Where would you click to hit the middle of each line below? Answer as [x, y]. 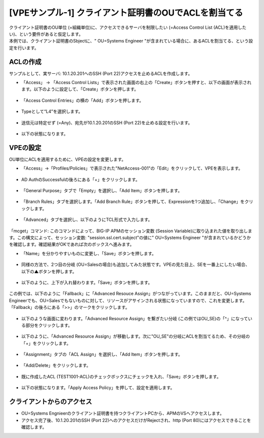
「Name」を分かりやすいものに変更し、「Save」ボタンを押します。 [89, 253]
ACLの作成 [25, 62]
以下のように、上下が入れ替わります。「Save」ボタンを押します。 [87, 282]
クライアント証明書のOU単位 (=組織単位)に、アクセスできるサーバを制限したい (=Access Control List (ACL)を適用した [128, 27]
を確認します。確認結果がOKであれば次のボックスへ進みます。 [72, 244]
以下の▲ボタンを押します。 [49, 271]
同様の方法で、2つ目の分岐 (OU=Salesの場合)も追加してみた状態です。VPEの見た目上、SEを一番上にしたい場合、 [135, 264]
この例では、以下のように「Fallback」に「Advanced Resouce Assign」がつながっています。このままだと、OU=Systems [130, 294]
